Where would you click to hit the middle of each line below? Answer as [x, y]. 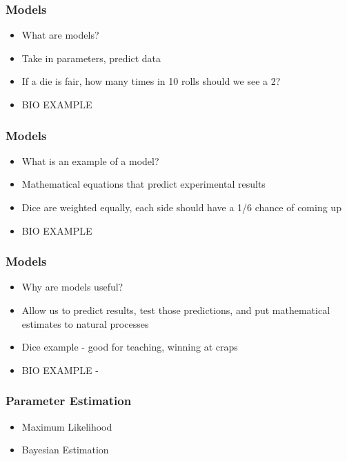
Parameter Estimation [69, 401]
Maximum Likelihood [67, 426]
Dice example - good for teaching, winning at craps [130, 347]
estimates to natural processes [85, 323]
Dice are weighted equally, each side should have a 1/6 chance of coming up [181, 207]
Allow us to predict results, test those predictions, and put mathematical [176, 310]
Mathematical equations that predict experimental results [143, 184]
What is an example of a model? [90, 160]
